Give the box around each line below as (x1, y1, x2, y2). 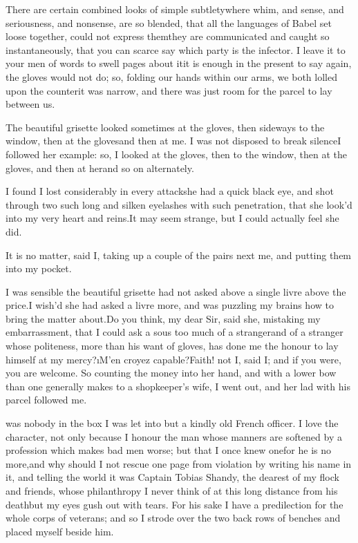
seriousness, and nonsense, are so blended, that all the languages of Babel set (6, 15, 332, 30)
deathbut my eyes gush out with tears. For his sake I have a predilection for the (6, 497, 343, 511)
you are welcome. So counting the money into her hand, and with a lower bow (6, 365, 337, 380)
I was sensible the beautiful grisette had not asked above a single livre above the (6, 284, 346, 298)
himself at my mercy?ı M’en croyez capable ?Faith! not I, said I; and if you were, (6, 352, 341, 366)
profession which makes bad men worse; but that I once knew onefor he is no (6, 443, 332, 457)
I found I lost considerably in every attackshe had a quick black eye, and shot (6, 184, 334, 198)
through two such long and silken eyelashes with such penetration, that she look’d (6, 197, 352, 211)
